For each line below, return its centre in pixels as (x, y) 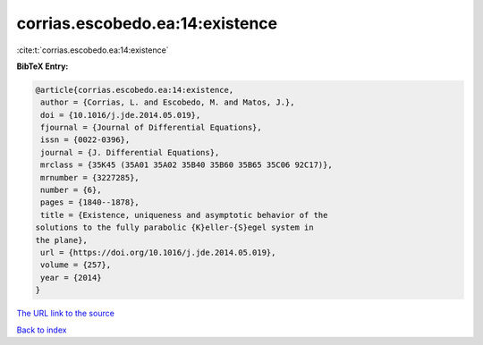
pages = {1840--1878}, (90, 202)
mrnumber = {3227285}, (90, 177)
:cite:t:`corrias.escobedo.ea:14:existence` (93, 50)
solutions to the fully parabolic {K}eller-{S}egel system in (174, 227)
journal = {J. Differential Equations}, (130, 152)
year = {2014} (71, 278)
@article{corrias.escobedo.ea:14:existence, (135, 90)
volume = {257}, (76, 265)
